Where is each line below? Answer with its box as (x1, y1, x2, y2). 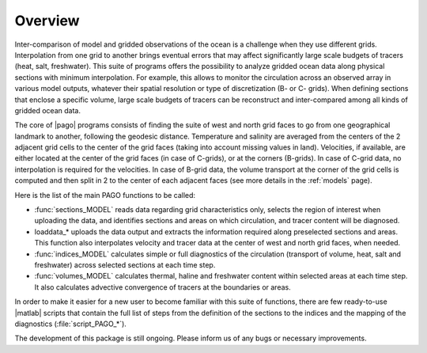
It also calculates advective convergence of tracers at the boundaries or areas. (34, 282, 292, 292)
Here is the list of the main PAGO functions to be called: (14, 190, 196, 199)
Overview (14, 12, 80, 29)
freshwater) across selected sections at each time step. (34, 260, 216, 269)
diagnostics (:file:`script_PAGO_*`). (14, 319, 127, 328)
